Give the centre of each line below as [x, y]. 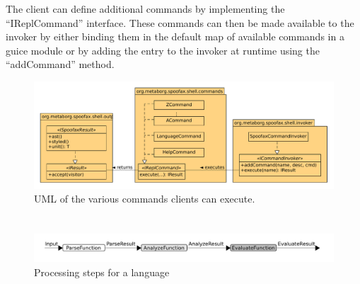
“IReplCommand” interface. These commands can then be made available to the [180, 22]
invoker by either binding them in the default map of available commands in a [175, 36]
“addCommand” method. [60, 64]
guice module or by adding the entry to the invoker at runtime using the [163, 50]
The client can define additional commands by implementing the [145, 8]
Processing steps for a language [102, 272]
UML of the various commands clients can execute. [145, 199]
